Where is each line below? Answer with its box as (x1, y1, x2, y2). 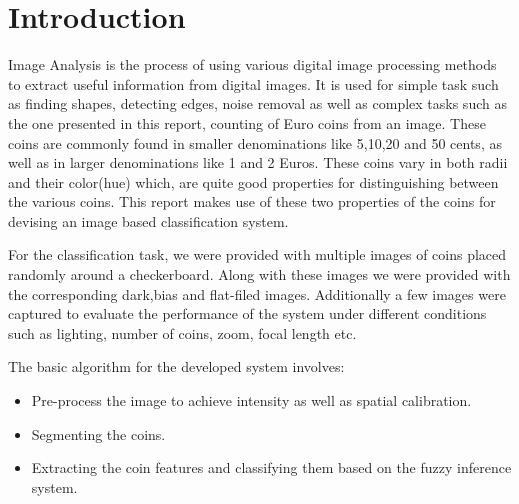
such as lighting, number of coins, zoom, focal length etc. (8, 322, 357, 343)
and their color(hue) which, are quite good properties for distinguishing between (8, 171, 499, 192)
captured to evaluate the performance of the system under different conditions (8, 303, 487, 324)
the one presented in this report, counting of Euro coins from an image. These (8, 112, 486, 133)
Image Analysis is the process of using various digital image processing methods (8, 54, 497, 75)
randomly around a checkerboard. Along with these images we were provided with (8, 264, 511, 285)
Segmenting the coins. (31, 423, 166, 444)
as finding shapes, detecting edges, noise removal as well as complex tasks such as (8, 93, 507, 114)
